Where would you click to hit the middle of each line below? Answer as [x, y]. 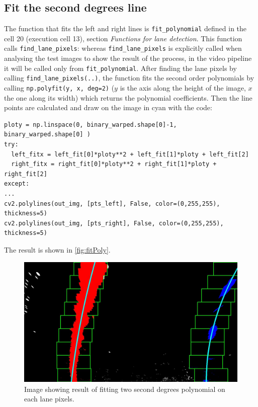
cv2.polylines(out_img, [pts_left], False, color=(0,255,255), [112, 203]
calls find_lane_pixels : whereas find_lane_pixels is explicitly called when [123, 48]
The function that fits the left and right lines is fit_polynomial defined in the [125, 28]
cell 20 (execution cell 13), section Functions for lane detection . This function [123, 38]
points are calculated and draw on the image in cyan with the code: [108, 107]
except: [17, 184]
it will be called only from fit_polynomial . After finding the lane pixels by [120, 68]
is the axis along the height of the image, [183, 88]
